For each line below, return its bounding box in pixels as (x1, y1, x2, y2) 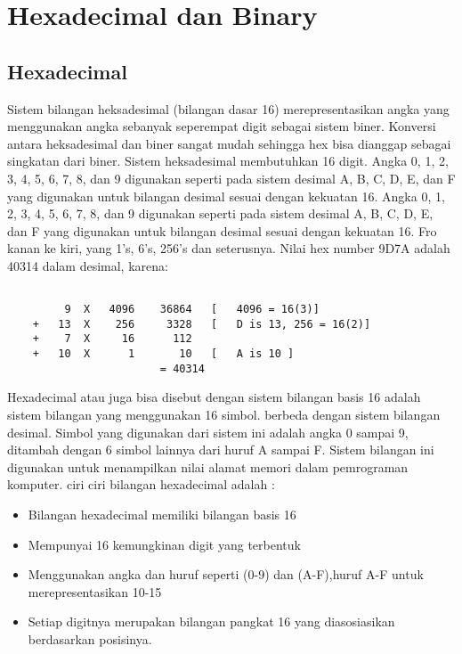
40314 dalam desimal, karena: (7, 256, 168, 274)
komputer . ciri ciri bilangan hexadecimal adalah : (7, 475, 275, 494)
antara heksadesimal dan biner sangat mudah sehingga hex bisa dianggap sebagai (7, 134, 451, 152)
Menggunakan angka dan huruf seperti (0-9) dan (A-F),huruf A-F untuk (28, 565, 424, 584)
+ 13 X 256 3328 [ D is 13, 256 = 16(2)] (32, 317, 371, 331)
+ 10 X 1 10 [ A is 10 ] (32, 347, 295, 361)
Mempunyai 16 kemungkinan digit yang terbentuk (28, 535, 301, 553)
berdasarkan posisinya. (28, 629, 152, 648)
